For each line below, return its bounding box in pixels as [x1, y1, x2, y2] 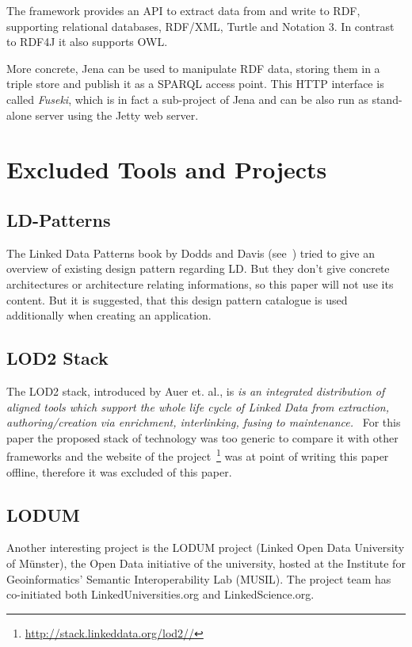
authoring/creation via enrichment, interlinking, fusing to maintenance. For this [6, 414, 401, 431]
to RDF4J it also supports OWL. [6, 33, 168, 50]
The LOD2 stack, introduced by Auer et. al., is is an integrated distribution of [6, 382, 385, 399]
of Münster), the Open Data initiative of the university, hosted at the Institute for [6, 554, 406, 571]
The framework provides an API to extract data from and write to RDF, [6, 2, 360, 18]
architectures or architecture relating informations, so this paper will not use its [6, 275, 394, 292]
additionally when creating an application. [6, 307, 212, 323]
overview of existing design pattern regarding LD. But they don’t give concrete [6, 260, 390, 277]
